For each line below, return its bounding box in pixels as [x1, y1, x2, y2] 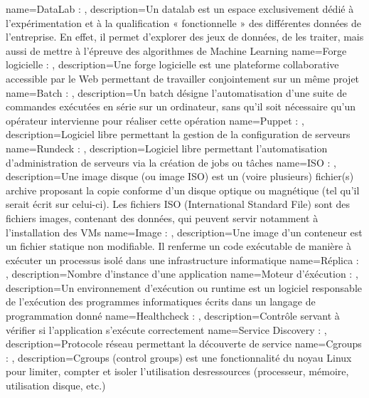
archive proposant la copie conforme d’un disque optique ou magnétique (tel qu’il [6, 182, 360, 197]
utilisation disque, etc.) [6, 378, 106, 393]
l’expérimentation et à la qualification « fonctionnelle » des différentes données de [6, 15, 362, 30]
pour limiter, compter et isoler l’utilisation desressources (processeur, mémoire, [6, 364, 349, 379]
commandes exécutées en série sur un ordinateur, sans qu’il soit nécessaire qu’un [6, 99, 356, 114]
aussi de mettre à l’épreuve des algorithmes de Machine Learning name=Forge [6, 43, 347, 58]
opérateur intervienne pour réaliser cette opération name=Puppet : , [6, 112, 304, 127]
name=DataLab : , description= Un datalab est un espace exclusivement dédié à [6, 1, 354, 16]
